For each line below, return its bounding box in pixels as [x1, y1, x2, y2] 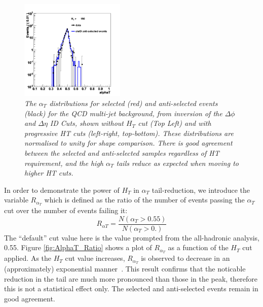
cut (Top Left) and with [138, 118, 211, 128]
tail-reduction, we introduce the [152, 184, 250, 195]
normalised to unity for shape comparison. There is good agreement [24, 138, 233, 148]
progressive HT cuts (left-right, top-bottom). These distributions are [24, 127, 234, 138]
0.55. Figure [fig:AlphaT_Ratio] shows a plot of [4, 242, 152, 253]
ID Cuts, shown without [50, 118, 124, 128]
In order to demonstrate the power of [4, 184, 120, 195]
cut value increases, [65, 253, 125, 263]
